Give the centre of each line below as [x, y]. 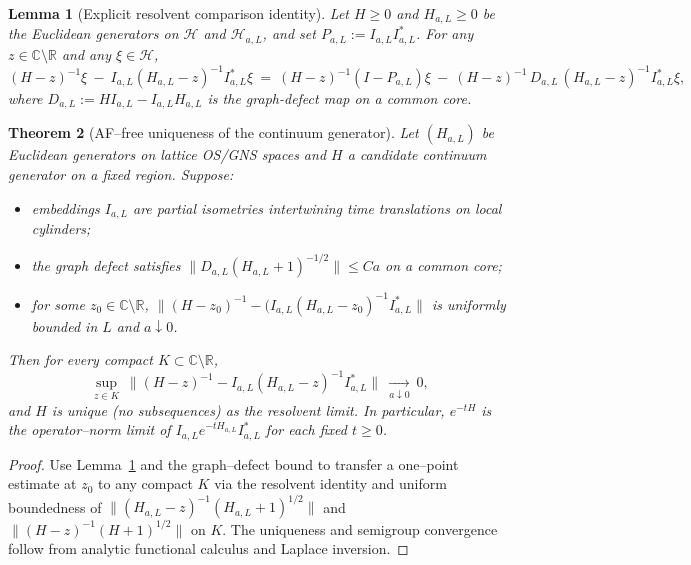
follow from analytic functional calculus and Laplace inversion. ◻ [208, 548]
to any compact [145, 483]
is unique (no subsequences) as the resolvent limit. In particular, [248, 409]
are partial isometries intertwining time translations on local [317, 207]
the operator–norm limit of [89, 429]
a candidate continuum [417, 154]
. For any [444, 33]
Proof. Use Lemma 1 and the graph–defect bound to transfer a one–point [233, 463]
